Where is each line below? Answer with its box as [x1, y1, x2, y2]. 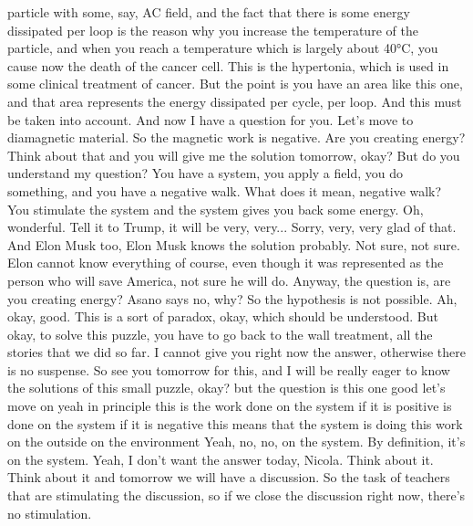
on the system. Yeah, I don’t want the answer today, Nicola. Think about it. [7, 449, 434, 468]
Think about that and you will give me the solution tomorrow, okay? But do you [7, 145, 460, 164]
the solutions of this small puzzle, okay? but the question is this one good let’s [7, 378, 446, 397]
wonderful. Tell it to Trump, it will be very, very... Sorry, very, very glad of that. [7, 217, 457, 237]
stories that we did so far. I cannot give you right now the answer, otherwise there [7, 342, 467, 362]
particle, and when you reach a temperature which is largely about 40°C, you [7, 38, 438, 58]
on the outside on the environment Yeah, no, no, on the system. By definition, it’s [7, 432, 466, 451]
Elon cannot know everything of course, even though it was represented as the [7, 253, 444, 272]
